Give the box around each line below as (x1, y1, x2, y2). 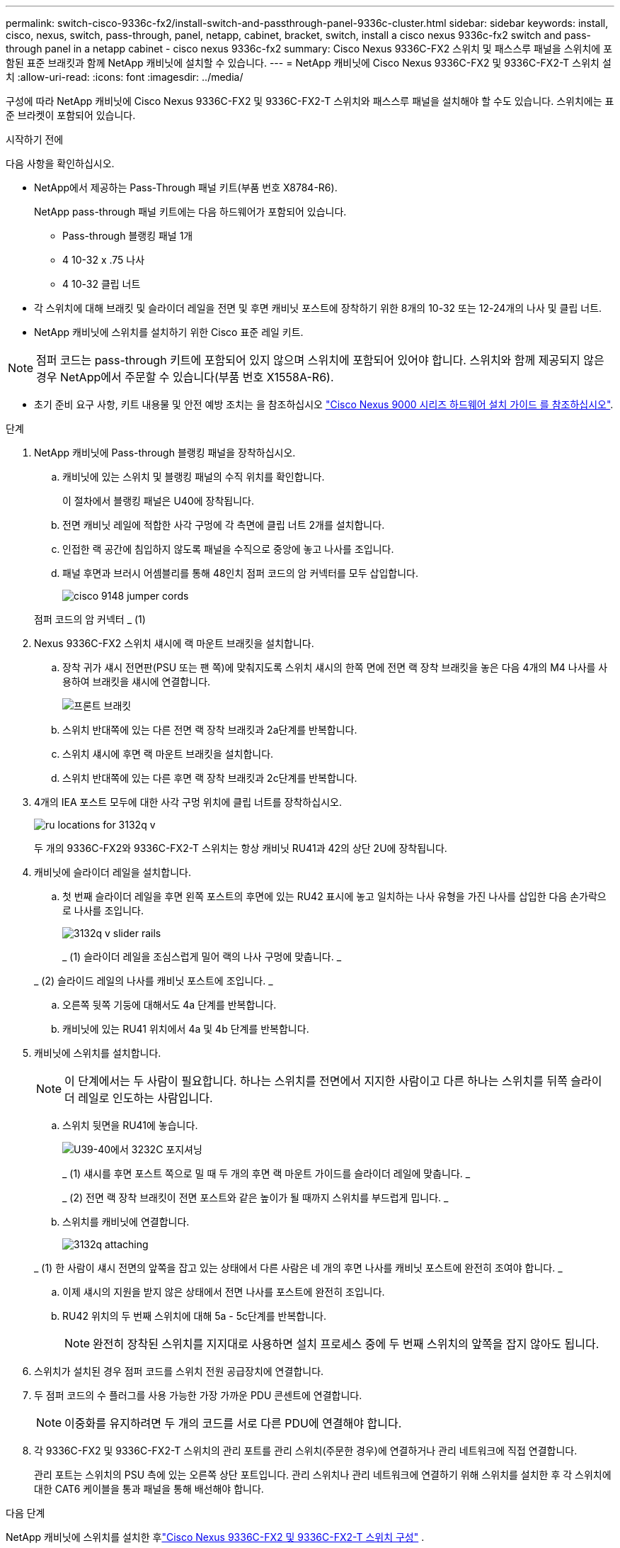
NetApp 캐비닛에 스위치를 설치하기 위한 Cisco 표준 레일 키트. (34, 326, 304, 338)
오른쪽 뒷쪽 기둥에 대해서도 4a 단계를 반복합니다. (62, 999, 277, 1011)
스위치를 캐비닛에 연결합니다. (62, 1216, 190, 1228)
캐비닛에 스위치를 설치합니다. (34, 1047, 161, 1059)
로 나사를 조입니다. (62, 904, 144, 916)
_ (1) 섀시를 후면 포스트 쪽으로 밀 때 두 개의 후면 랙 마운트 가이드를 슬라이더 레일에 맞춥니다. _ (62, 1167, 471, 1179)
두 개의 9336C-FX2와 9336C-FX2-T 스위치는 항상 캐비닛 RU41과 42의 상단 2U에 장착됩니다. (34, 842, 447, 854)
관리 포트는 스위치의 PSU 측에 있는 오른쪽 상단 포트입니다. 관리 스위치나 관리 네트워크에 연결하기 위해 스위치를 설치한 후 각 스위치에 (34, 1469, 612, 1481)
